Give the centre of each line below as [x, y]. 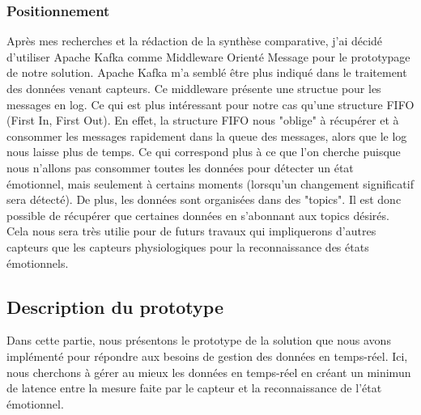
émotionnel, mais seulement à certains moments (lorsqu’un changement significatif [210, 183]
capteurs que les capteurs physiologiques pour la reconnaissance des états [188, 246]
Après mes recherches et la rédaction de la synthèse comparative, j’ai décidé [195, 41]
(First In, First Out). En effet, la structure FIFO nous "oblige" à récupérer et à [203, 120]
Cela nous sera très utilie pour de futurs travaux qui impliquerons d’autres [191, 231]
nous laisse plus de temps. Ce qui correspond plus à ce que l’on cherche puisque [204, 152]
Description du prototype [115, 306]
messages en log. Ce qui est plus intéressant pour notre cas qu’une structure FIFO [210, 104]
